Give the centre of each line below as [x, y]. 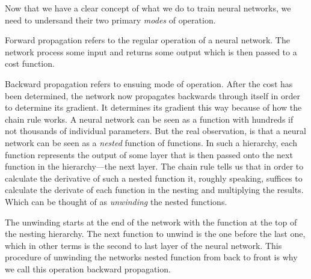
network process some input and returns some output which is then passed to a [151, 51]
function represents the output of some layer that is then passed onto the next [149, 154]
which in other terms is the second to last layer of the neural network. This [143, 245]
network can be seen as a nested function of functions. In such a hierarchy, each [151, 142]
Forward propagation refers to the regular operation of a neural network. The [147, 40]
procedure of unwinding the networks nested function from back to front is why [151, 257]
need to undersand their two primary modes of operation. [110, 20]
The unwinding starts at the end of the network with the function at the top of [151, 222]
